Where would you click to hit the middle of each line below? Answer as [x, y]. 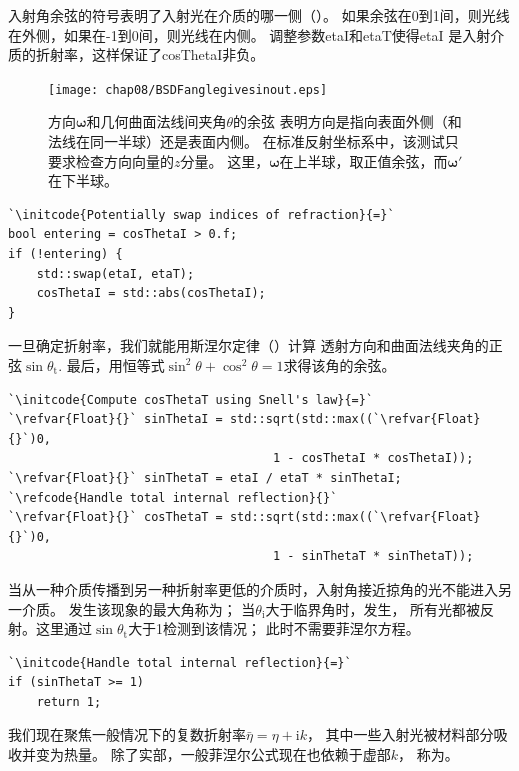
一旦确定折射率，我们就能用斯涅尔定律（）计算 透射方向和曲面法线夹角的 [248, 345]
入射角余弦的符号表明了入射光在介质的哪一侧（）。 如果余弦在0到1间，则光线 [259, 15]
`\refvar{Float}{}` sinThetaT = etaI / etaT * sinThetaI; [205, 477]
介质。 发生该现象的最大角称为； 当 [138, 608]
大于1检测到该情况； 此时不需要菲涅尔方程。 [274, 628]
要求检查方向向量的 [111, 160]
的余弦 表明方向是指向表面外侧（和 [347, 121]
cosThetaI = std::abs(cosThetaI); [151, 293]
